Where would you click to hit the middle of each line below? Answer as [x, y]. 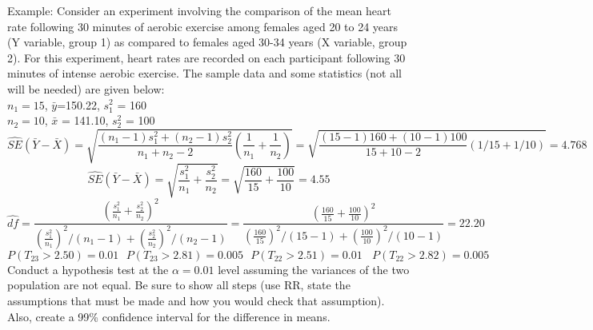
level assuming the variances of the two [314, 269]
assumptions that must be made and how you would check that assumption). [196, 300]
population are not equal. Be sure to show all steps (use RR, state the [179, 285]
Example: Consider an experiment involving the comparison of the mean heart [200, 10]
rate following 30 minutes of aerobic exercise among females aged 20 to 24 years [203, 26]
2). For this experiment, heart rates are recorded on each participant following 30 [206, 57]
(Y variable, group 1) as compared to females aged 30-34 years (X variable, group [207, 42]
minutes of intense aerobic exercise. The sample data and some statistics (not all [204, 73]
